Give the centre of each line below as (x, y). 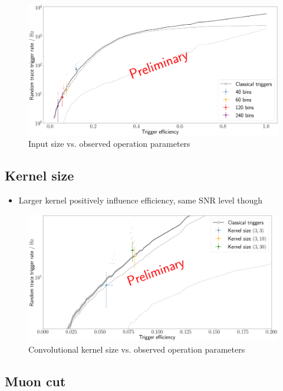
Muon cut (35, 381)
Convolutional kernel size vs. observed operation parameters (137, 349)
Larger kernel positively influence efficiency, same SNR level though (141, 200)
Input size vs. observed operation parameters (109, 144)
